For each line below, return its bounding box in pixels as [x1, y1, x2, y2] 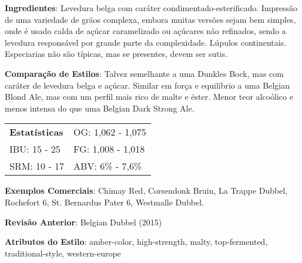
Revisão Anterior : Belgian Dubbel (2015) [5, 215, 162, 228]
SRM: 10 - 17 [9, 159, 65, 173]
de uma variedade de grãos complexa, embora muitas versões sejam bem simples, [5, 13, 296, 25]
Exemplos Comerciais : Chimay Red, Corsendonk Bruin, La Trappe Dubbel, [5, 184, 288, 197]
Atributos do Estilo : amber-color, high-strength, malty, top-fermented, [5, 235, 268, 248]
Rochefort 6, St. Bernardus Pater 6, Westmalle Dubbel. [5, 195, 204, 208]
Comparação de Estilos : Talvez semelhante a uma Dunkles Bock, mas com [5, 67, 284, 79]
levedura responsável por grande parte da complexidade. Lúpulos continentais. [5, 36, 287, 48]
